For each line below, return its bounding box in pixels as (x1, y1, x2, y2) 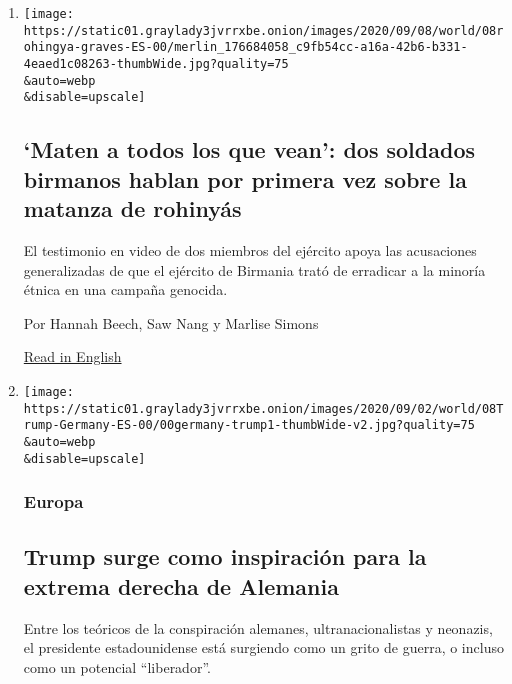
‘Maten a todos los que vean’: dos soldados (23, 134, 476, 165)
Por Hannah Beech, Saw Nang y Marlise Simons (23, 312, 319, 333)
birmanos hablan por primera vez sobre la (23, 163, 467, 194)
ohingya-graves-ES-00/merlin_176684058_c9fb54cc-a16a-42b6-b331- (23, 40, 468, 55)
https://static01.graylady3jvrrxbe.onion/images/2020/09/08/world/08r (23, 23, 504, 38)
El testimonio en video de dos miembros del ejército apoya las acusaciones (23, 239, 477, 260)
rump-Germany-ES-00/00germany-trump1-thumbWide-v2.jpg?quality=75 (23, 418, 475, 433)
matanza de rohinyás (23, 193, 242, 224)
